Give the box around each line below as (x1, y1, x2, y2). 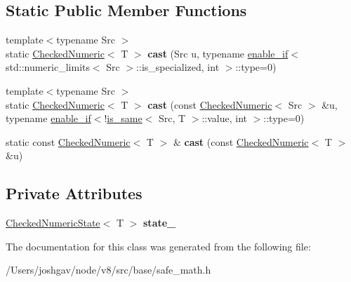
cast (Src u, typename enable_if (147, 46, 289, 60)
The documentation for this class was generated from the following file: (6, 239, 311, 253)
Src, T (158, 111, 186, 126)
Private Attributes (6, 182, 143, 204)
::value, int (201, 111, 247, 126)
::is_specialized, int (136, 60, 220, 74)
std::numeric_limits (6, 60, 90, 74)
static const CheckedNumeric (6, 134, 131, 149)
